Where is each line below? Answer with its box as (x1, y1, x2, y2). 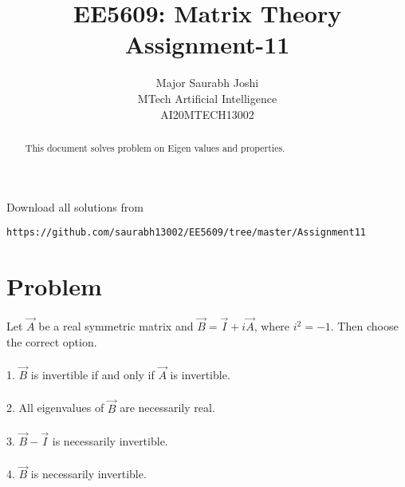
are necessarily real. (120, 399, 215, 416)
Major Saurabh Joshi (155, 74, 259, 91)
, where (254, 318, 290, 335)
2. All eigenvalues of (6, 399, 104, 416)
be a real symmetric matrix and (38, 318, 194, 335)
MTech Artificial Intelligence (137, 89, 277, 106)
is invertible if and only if (30, 366, 155, 383)
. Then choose (330, 318, 399, 335)
